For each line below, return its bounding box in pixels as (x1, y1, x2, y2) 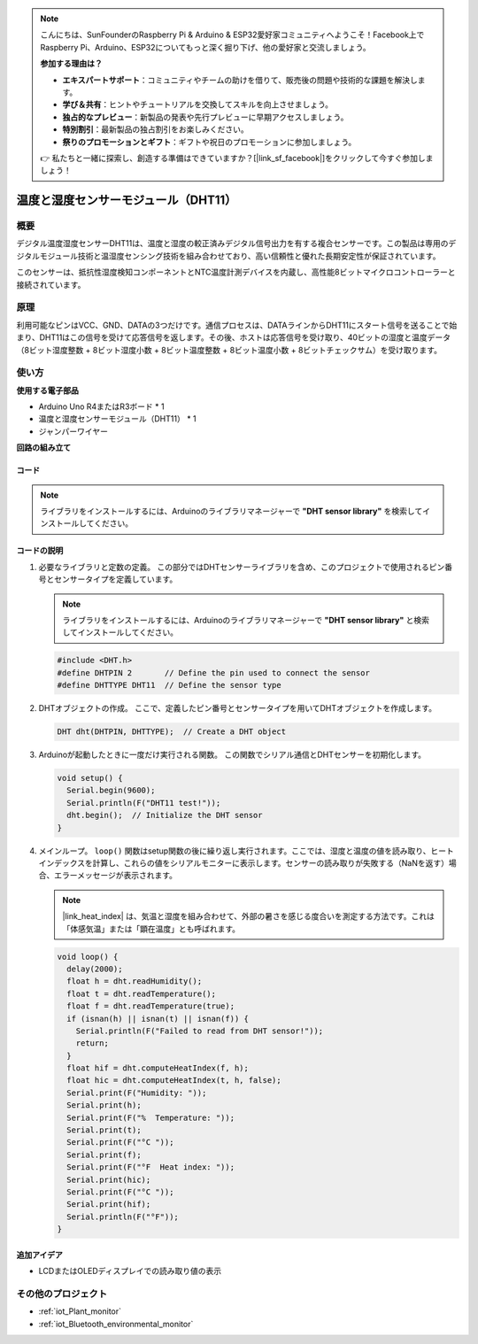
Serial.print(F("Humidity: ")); (66, 1087, 207, 1098)
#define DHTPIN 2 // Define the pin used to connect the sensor (57, 668, 371, 677)
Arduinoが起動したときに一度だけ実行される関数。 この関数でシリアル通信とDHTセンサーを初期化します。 (38, 749, 427, 761)
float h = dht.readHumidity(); (66, 977, 203, 986)
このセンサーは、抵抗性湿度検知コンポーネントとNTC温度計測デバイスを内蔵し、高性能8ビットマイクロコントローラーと (16, 266, 456, 278)
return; (75, 1039, 110, 1048)
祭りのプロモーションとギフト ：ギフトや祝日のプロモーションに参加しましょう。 (62, 136, 357, 147)
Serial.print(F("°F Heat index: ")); (66, 1162, 235, 1172)
